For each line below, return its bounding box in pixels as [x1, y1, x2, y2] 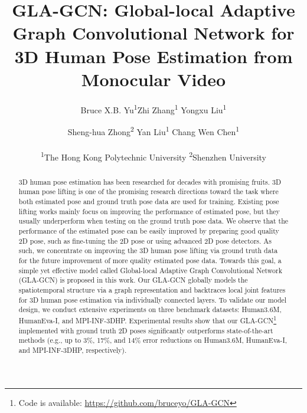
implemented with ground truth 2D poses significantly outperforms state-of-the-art [18, 325, 273, 335]
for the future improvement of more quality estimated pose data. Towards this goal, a [18, 255, 282, 265]
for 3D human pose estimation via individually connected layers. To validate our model [18, 294, 287, 304]
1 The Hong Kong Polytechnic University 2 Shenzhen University [41, 149, 266, 163]
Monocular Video [81, 67, 226, 91]
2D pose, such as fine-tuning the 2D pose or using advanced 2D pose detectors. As [18, 235, 272, 245]
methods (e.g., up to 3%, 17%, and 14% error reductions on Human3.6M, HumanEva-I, [18, 335, 288, 345]
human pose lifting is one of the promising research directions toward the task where [18, 186, 279, 196]
